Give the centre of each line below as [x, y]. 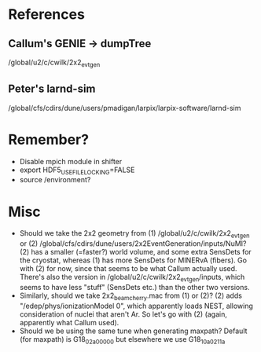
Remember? [48, 139]
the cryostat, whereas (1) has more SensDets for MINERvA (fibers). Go [133, 260]
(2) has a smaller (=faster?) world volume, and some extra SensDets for [135, 252]
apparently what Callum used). [69, 322]
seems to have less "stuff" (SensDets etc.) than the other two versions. [134, 287]
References [46, 15]
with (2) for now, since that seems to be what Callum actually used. [128, 269]
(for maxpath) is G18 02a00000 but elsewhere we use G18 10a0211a [122, 340]
